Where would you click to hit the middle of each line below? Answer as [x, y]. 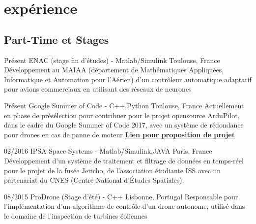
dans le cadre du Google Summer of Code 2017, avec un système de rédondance [124, 125]
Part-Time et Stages [57, 39]
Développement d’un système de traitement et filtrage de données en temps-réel [124, 160]
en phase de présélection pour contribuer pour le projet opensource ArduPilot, [122, 115]
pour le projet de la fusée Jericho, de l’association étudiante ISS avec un [113, 170]
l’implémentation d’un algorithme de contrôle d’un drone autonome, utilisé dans [125, 206]
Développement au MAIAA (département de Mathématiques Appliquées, [114, 70]
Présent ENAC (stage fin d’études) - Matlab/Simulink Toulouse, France [112, 60]
